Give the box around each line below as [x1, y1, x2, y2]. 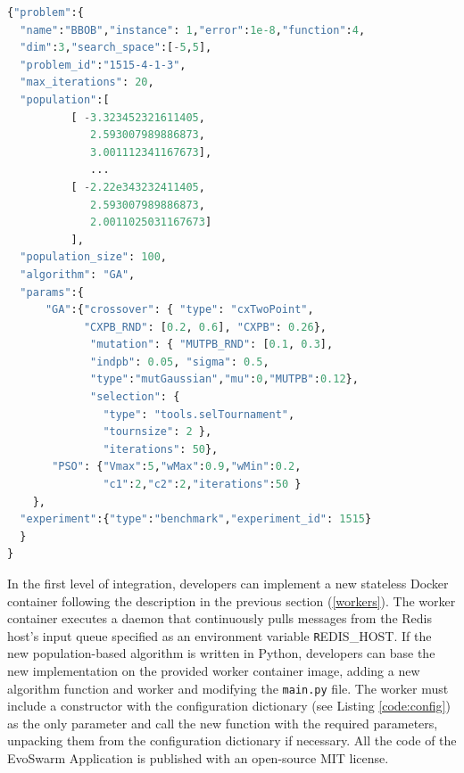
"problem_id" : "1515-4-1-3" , [20, 58, 186, 71]
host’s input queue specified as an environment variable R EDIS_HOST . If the [7, 626, 432, 645]
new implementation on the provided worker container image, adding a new [7, 662, 420, 680]
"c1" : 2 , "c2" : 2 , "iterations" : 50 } [103, 478, 302, 491]
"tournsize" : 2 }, [103, 425, 212, 439]
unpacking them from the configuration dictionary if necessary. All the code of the [7, 731, 457, 750]
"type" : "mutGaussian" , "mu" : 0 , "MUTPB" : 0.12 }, [90, 373, 359, 386]
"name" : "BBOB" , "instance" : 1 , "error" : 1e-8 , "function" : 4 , [20, 23, 366, 37]
